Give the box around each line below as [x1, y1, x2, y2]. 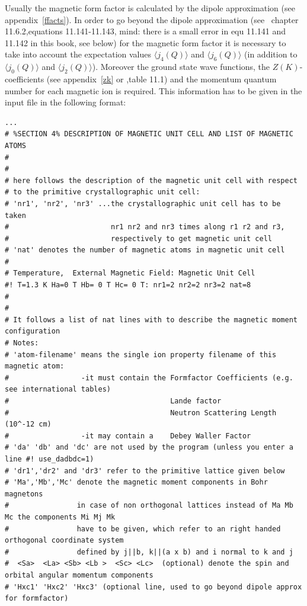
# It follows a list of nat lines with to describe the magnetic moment [5, 315, 298, 324]
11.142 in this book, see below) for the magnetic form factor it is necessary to [5, 36, 286, 49]
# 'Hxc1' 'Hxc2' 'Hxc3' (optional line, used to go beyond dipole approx [5, 582, 302, 591]
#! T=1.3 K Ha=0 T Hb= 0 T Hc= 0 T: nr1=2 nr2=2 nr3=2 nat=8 [5, 281, 251, 290]
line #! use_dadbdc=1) [5, 454, 94, 463]
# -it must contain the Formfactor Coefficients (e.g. [5, 373, 293, 382]
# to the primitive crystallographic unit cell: [5, 188, 200, 197]
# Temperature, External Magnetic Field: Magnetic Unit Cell [5, 269, 255, 278]
